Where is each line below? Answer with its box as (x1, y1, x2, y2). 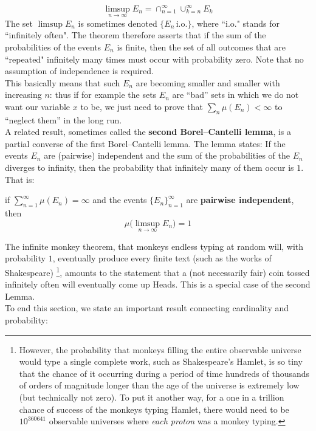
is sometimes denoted (78, 16, 157, 29)
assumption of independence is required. (5, 64, 154, 77)
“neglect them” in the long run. (5, 113, 122, 126)
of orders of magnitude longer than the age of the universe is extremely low (19, 379, 300, 391)
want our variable (5, 100, 70, 112)
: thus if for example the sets (49, 88, 157, 101)
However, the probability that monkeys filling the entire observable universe (19, 343, 301, 356)
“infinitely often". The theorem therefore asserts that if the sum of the (5, 29, 266, 41)
